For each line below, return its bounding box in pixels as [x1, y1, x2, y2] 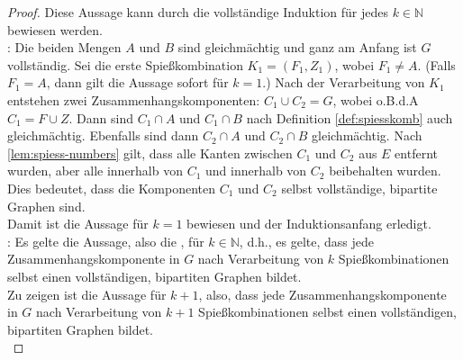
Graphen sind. [7, 196, 86, 215]
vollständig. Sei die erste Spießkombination [7, 55, 243, 74]
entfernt [395, 143, 438, 162]
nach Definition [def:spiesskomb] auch [246, 108, 453, 127]
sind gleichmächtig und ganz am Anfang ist [177, 38, 417, 57]
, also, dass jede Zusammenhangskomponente [198, 284, 447, 303]
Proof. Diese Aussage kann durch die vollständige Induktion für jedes [7, 3, 388, 21]
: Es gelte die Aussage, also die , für [7, 231, 204, 250]
